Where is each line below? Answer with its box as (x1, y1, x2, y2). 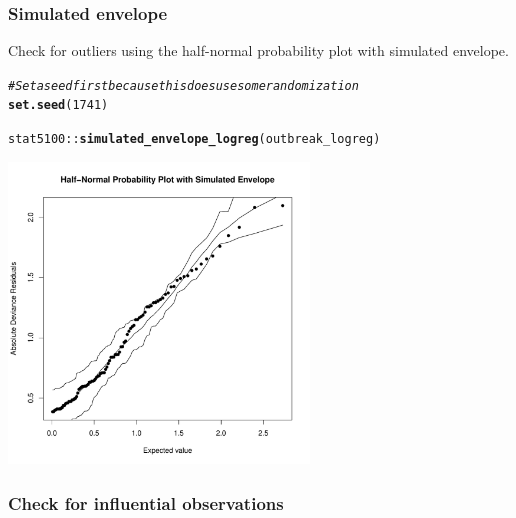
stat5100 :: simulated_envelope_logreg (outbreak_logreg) (8, 132, 381, 147)
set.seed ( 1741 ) (8, 98, 109, 113)
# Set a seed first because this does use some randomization (8, 78, 359, 93)
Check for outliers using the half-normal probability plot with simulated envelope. (8, 40, 509, 61)
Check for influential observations (8, 490, 284, 515)
